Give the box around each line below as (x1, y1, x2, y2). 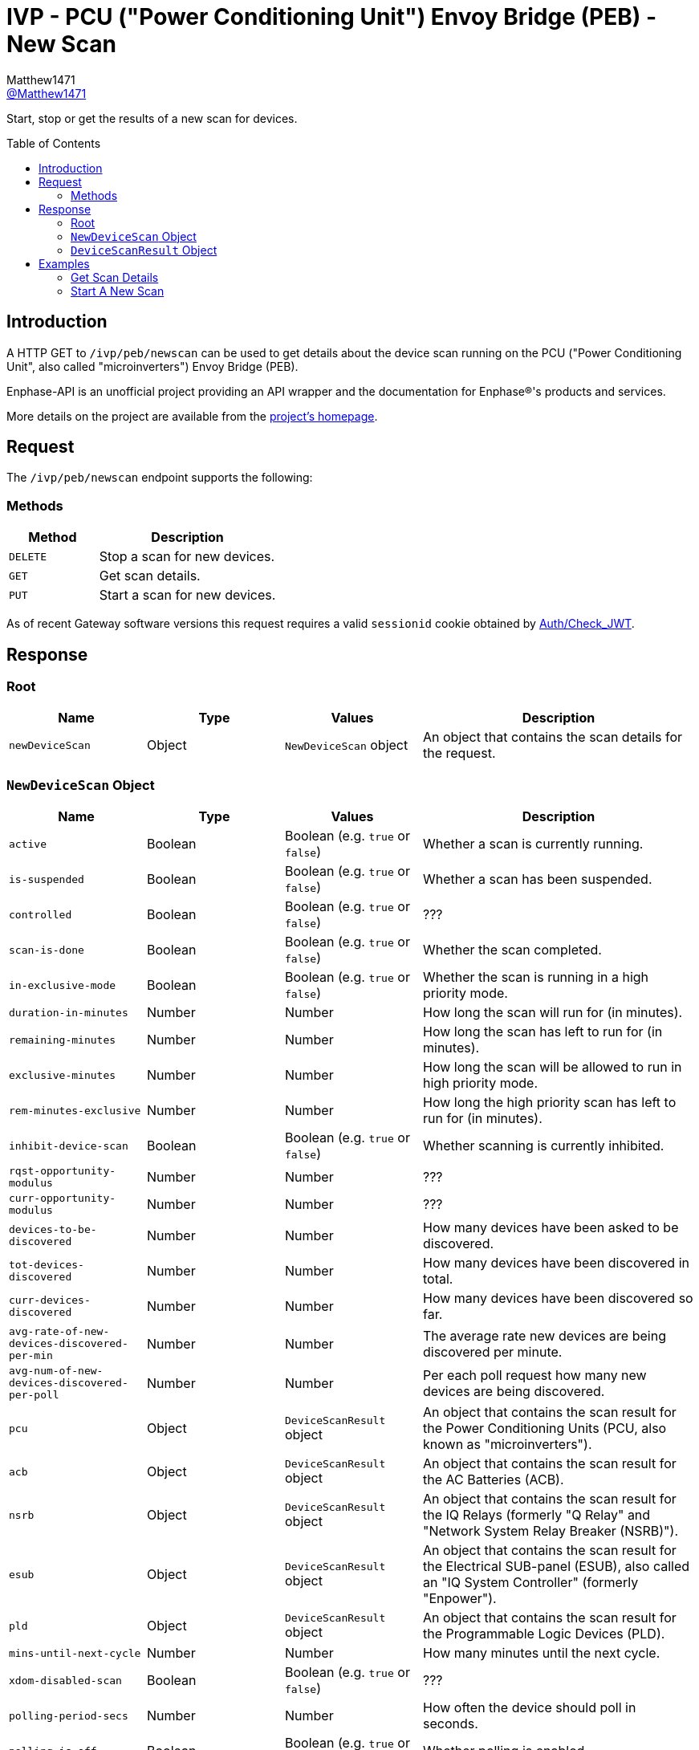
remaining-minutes (9, 1033, 116, 1046)
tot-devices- (9, 1259, 84, 1272)
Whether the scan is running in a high (423, 969, 649, 986)
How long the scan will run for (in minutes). (423, 1004, 683, 1021)
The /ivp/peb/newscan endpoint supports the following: (6, 470, 313, 485)
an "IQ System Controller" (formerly (423, 1574, 639, 1591)
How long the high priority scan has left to (423, 1094, 677, 1111)
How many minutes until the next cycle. (423, 1645, 660, 1662)
